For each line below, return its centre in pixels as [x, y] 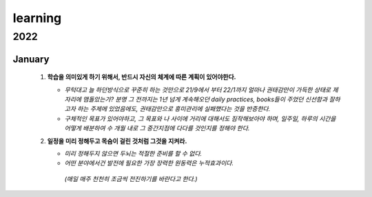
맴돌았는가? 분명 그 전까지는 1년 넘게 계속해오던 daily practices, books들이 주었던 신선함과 [205, 99]
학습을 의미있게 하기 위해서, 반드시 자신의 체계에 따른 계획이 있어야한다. [142, 77]
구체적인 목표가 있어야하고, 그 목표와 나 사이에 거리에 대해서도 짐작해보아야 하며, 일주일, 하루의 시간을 [200, 118]
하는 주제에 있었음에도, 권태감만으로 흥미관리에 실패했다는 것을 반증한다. [174, 109]
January [31, 59]
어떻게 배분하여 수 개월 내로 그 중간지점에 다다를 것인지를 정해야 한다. [157, 128]
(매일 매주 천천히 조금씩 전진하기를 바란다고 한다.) [131, 178]
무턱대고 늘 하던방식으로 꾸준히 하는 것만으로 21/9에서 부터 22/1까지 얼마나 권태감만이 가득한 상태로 [198, 90]
